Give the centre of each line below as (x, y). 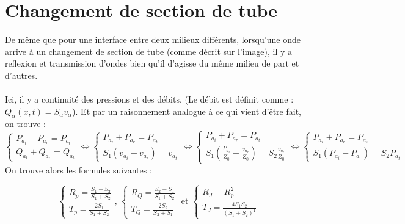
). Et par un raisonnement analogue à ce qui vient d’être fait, (187, 111)
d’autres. (21, 75)
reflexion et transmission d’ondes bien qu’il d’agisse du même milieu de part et (152, 63)
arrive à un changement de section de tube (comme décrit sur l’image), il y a (149, 51)
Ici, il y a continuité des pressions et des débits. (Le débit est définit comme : (149, 99)
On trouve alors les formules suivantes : (78, 169)
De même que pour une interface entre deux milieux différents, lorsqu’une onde (153, 39)
